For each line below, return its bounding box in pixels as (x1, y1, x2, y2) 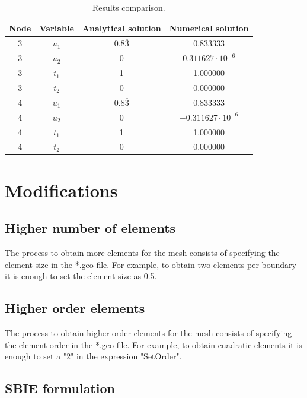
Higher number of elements (5, 219, 176, 237)
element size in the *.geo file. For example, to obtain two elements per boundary (5, 258, 296, 270)
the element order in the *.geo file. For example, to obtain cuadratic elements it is (5, 338, 302, 350)
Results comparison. (92, 1, 165, 13)
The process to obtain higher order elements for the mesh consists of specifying (5, 327, 292, 339)
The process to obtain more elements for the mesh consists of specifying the (5, 247, 280, 259)
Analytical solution (82, 21, 161, 34)
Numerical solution (169, 21, 249, 34)
